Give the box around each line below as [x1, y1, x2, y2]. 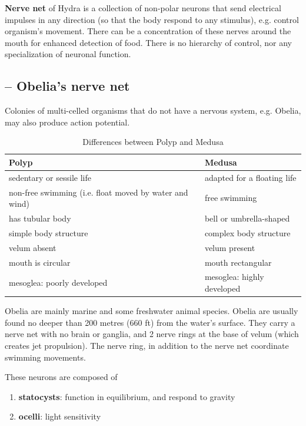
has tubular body [9, 212, 71, 224]
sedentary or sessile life [9, 171, 91, 183]
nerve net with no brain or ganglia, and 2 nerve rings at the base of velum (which [5, 328, 299, 340]
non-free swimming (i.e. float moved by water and [9, 186, 188, 198]
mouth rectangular [204, 256, 272, 268]
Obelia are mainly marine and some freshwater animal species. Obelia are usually [5, 305, 298, 317]
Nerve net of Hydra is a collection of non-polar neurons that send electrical [5, 2, 281, 14]
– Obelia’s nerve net [5, 77, 130, 95]
